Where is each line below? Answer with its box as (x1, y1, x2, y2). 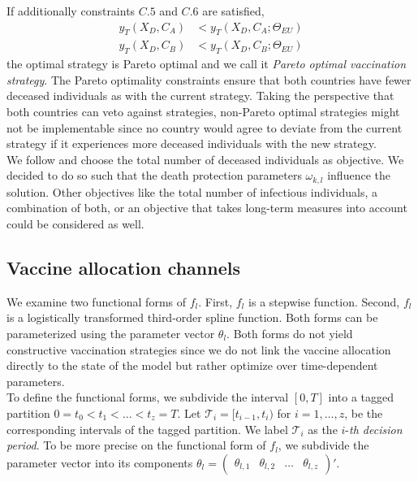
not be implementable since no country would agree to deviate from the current (6, 119, 403, 136)
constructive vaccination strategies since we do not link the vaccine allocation (6, 341, 391, 358)
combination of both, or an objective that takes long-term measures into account (6, 199, 407, 216)
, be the (344, 405, 383, 421)
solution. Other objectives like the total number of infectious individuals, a (6, 183, 377, 200)
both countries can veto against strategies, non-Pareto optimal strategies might (6, 103, 400, 120)
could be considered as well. (6, 215, 144, 232)
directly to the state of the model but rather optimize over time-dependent (6, 357, 378, 374)
